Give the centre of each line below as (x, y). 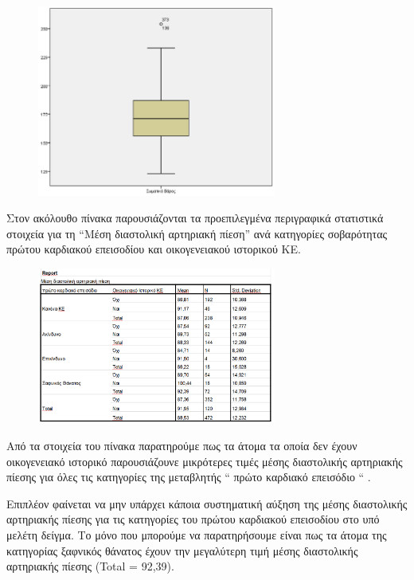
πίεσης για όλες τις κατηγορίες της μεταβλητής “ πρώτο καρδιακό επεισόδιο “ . (189, 477)
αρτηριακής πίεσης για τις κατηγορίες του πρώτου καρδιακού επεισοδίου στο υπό (193, 519)
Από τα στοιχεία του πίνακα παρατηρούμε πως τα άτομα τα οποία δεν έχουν (182, 445)
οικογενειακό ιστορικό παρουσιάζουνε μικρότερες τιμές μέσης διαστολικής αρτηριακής (205, 461)
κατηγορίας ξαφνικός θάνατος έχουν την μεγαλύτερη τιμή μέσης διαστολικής (182, 550)
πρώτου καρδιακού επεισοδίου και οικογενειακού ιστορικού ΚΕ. (154, 249)
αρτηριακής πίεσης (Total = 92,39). (90, 566)
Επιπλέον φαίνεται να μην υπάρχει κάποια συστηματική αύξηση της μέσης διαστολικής (207, 503)
